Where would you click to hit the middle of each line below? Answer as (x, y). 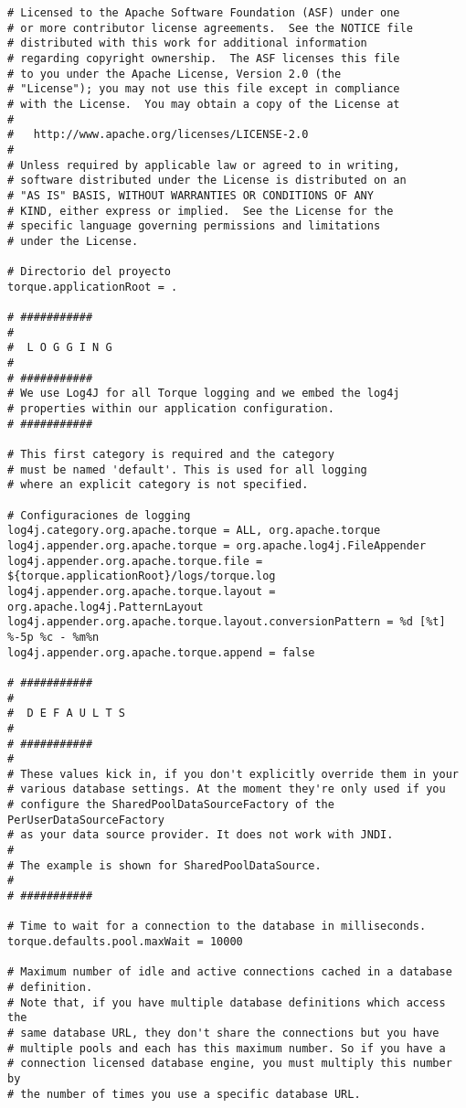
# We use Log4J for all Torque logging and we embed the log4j (204, 394)
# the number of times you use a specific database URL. (184, 1094)
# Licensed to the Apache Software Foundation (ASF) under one (204, 13)
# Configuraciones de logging (99, 515)
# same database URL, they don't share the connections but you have (223, 1033)
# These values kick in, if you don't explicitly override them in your (233, 774)
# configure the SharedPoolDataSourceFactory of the (171, 805)
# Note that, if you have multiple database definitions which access (227, 1002)
